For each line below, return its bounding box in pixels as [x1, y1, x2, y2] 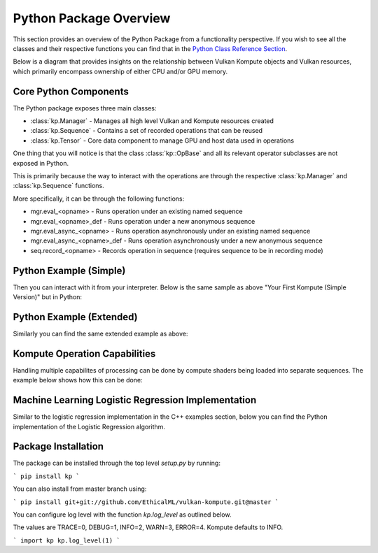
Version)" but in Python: [13, 293, 82, 301]
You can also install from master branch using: [13, 484, 147, 493]
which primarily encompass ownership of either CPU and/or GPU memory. [13, 67, 227, 76]
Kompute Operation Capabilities [13, 347, 156, 359]
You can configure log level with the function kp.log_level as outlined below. [13, 510, 232, 519]
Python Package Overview [13, 10, 171, 26]
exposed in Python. [13, 159, 69, 167]
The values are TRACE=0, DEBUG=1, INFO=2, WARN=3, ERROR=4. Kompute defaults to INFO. [13, 523, 283, 531]
